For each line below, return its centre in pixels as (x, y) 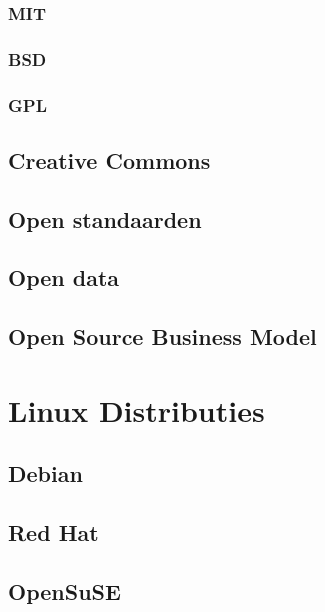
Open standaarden (105, 218)
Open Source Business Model (162, 336)
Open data (64, 277)
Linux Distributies (136, 409)
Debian (45, 473)
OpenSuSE (64, 590)
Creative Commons (109, 159)
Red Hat (53, 532)
